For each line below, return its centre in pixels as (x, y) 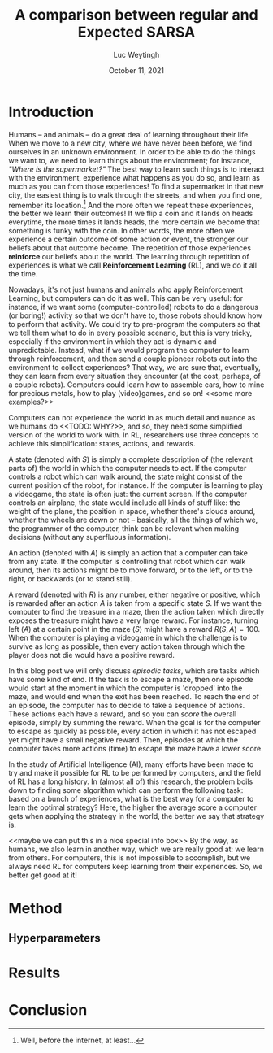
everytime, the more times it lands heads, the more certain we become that (134, 222)
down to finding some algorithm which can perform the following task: (126, 790)
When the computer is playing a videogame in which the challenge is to (128, 638)
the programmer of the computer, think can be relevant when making (124, 529)
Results (35, 973)
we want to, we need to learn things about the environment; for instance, (130, 160)
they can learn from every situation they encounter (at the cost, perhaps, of (135, 376)
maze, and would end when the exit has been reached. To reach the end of (134, 697)
